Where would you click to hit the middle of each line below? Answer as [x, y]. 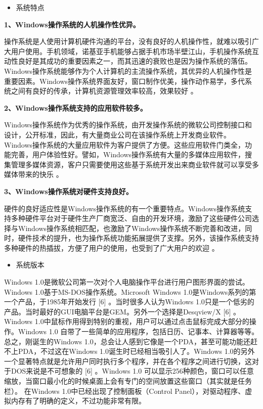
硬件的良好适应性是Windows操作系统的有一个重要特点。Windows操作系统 [125, 208]
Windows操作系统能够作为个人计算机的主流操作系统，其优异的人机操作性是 [128, 71]
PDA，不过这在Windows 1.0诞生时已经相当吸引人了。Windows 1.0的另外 [136, 351]
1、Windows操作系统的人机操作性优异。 [72, 24]
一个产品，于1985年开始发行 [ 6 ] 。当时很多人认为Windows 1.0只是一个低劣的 [129, 302]
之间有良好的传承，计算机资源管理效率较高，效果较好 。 [104, 91]
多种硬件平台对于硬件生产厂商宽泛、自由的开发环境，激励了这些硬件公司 [131, 218]
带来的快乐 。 [40, 174]
